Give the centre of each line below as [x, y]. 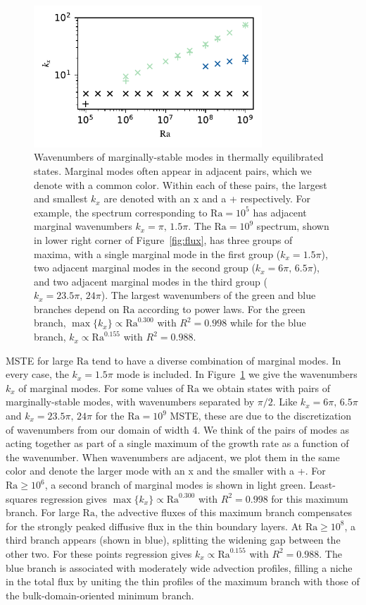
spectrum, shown [293, 226]
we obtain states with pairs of [266, 387]
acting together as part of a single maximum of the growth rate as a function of [177, 443]
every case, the [37, 374]
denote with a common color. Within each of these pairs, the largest [181, 184]
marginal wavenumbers [83, 226]
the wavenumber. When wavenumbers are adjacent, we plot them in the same [173, 457]
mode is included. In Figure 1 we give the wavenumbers [237, 374]
